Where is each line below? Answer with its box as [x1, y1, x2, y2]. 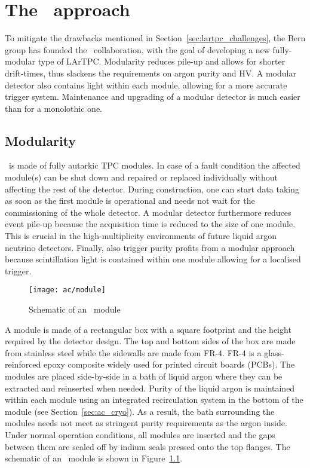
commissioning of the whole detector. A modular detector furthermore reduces [5, 206, 291, 218]
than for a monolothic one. [5, 102, 103, 114]
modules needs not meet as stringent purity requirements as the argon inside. [5, 417, 287, 429]
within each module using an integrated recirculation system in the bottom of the [5, 393, 303, 406]
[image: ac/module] [29, 286, 106, 295]
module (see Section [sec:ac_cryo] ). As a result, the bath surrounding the [5, 405, 275, 417]
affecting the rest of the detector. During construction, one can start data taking [5, 182, 299, 195]
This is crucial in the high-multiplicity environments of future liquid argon [5, 230, 277, 242]
